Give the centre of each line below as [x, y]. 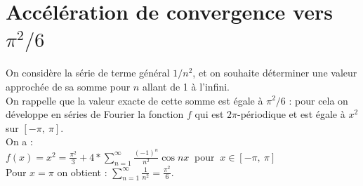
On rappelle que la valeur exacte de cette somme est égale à [134, 100]
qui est [209, 114]
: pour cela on [318, 100]
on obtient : [82, 172]
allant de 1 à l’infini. [186, 86]
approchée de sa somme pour [68, 86]
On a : [19, 141]
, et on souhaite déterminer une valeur [275, 73]
